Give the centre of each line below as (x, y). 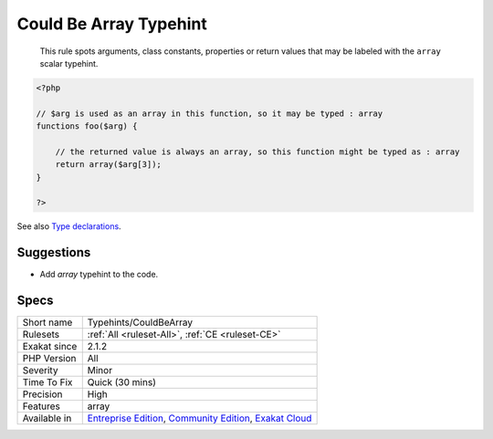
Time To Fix (47, 382)
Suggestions (54, 252)
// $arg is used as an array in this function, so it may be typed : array (210, 113)
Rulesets (41, 335)
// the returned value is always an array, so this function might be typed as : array (257, 152)
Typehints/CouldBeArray (140, 322)
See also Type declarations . (69, 226)
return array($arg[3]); (108, 165)
